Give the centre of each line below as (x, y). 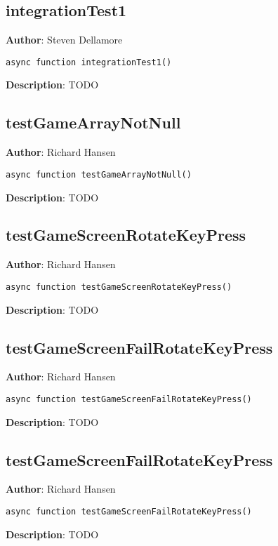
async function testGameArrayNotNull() (99, 174)
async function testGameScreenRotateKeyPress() (119, 287)
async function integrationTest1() (89, 62)
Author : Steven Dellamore (64, 40)
